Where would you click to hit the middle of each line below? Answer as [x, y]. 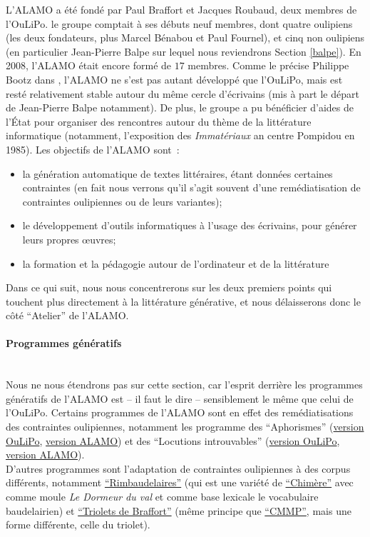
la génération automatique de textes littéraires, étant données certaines [178, 173]
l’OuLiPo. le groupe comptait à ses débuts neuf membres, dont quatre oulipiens [179, 23]
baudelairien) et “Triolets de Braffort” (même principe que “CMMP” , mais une [179, 510]
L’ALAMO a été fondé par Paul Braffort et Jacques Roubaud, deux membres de [181, 9]
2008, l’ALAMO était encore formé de [89, 65]
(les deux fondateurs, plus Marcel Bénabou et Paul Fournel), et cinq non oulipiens [185, 37]
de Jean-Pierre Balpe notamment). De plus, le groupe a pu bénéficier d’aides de [180, 107]
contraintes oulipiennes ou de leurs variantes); [122, 201]
